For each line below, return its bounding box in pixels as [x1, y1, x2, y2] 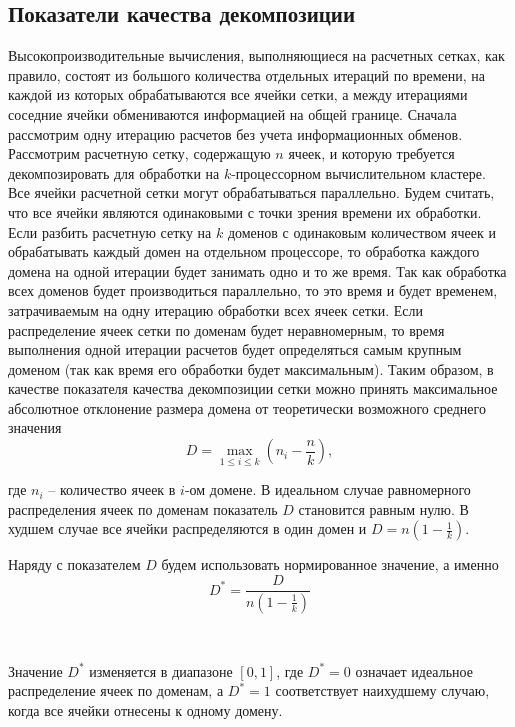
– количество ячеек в [48, 479, 176, 500]
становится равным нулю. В [298, 498, 469, 519]
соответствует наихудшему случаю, [275, 680, 490, 701]
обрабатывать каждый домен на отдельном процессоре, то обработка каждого [8, 241, 480, 262]
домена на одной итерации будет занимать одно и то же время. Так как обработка [8, 260, 507, 281]
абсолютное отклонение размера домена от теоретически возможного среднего [8, 397, 486, 418]
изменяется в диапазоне [89, 660, 233, 681]
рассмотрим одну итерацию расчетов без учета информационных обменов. [8, 123, 463, 144]
